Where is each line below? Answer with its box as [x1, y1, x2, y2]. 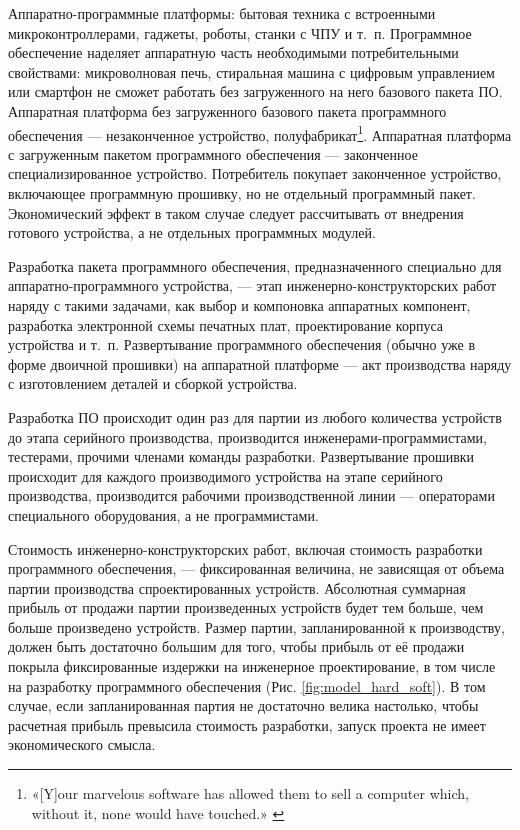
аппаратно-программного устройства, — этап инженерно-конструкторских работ [8, 275, 497, 296]
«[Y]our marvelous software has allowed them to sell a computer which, [31, 783, 469, 804]
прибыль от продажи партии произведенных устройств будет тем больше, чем [8, 597, 484, 618]
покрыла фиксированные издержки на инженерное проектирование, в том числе [8, 656, 496, 677]
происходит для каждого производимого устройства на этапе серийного [8, 465, 443, 486]
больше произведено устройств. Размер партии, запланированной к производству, [8, 616, 505, 637]
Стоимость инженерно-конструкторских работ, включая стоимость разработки [8, 538, 483, 559]
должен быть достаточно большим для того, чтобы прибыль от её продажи [8, 636, 465, 657]
